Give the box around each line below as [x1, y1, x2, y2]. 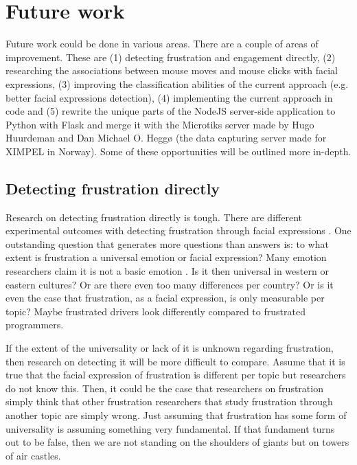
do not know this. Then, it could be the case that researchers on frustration [5, 381, 323, 395]
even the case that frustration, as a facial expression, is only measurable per [5, 291, 325, 305]
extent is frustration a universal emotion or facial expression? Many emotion [5, 250, 327, 264]
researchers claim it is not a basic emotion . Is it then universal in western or [5, 264, 329, 278]
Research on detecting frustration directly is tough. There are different [5, 209, 302, 224]
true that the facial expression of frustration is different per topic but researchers [5, 367, 346, 382]
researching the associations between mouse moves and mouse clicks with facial [5, 63, 338, 78]
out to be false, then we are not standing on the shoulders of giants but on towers [5, 435, 349, 449]
